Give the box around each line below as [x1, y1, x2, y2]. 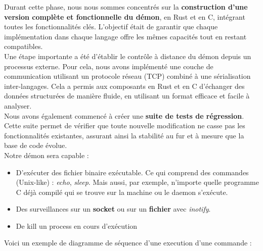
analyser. [4, 100, 32, 111]
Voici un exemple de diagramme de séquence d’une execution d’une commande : [4, 237, 252, 248]
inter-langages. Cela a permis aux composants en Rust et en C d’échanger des [4, 80, 245, 91]
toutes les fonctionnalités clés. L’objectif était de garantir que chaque [4, 21, 218, 32]
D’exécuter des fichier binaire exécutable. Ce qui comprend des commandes [16, 167, 249, 177]
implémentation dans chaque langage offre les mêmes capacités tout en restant [4, 31, 247, 41]
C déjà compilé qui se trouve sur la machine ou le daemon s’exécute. [16, 186, 228, 197]
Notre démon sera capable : [4, 149, 89, 160]
